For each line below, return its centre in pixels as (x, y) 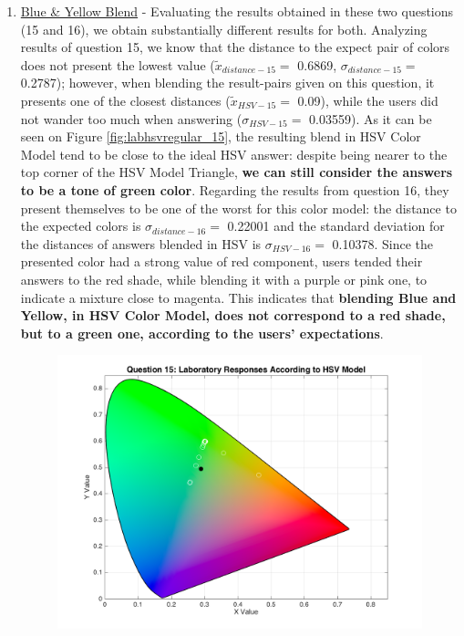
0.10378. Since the (383, 243)
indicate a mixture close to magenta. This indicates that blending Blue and (238, 297)
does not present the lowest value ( (118, 64)
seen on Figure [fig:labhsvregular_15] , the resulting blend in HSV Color (221, 136)
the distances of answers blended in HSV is (141, 243)
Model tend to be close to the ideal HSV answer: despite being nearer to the (234, 154)
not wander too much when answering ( (131, 118)
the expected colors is (81, 226)
